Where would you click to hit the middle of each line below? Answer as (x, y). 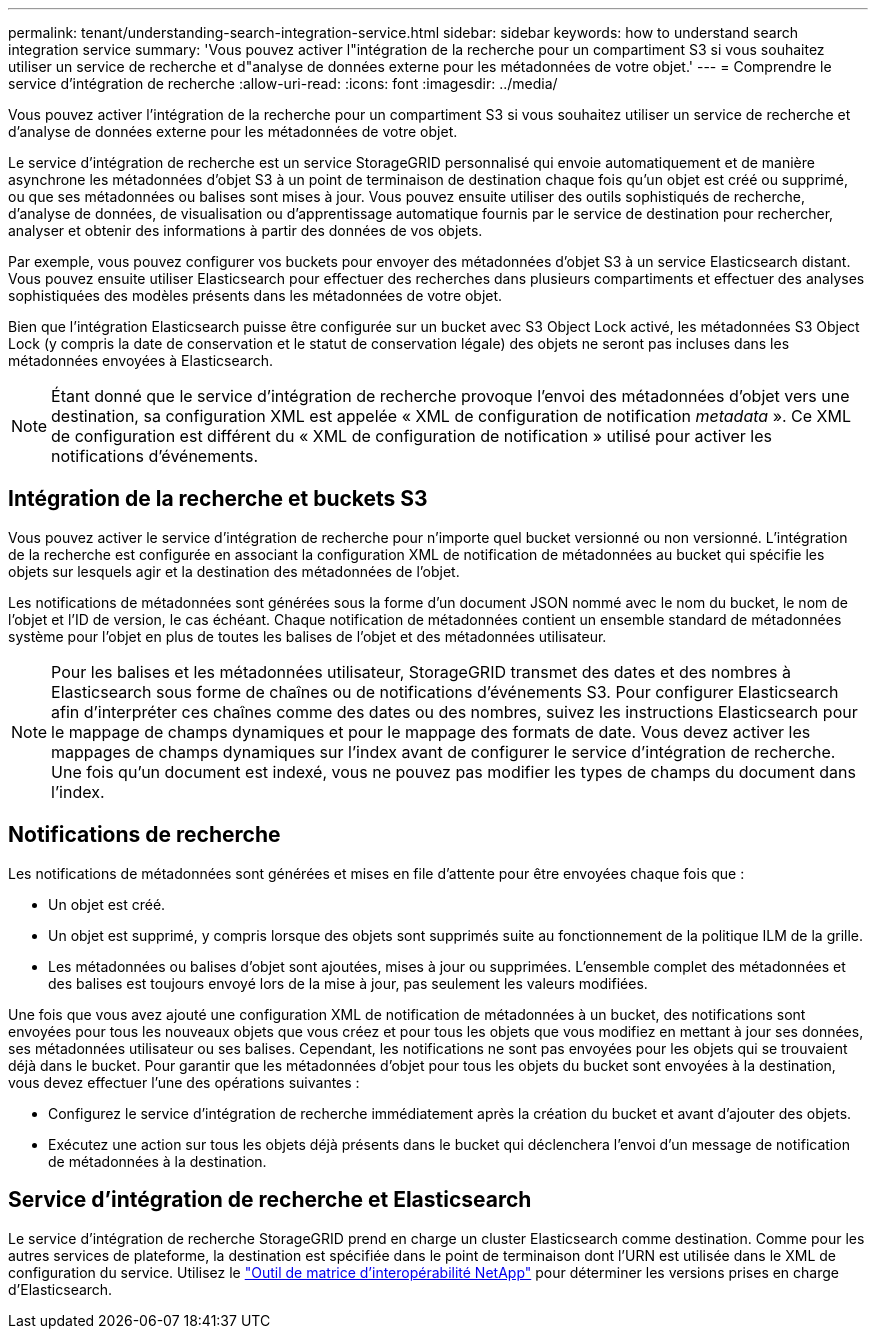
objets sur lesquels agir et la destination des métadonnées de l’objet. (234, 571)
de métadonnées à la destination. (157, 1161)
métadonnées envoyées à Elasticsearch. (141, 360)
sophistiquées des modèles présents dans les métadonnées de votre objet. (255, 295)
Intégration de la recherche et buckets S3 (218, 499)
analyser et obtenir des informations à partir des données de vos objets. (245, 230)
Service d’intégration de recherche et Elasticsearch (270, 1200)
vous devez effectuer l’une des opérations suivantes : (184, 1082)
